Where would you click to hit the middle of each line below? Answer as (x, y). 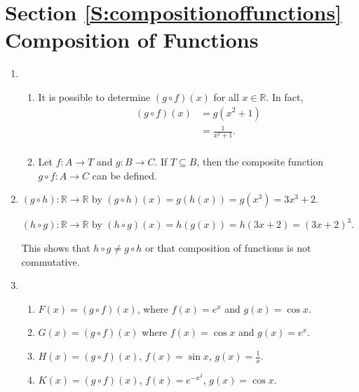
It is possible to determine (94, 96)
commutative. (50, 261)
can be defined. (124, 175)
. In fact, (285, 96)
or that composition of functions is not (228, 248)
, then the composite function (260, 162)
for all (226, 96)
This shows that (56, 248)
